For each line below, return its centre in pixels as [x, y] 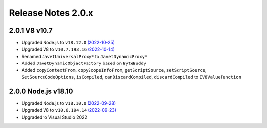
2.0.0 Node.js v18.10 [41, 91]
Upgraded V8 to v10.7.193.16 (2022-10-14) [68, 49]
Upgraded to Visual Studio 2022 [54, 117]
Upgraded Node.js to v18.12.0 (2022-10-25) [68, 43]
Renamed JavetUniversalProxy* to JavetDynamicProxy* [85, 56]
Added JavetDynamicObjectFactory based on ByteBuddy [84, 63]
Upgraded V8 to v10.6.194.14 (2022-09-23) [69, 110]
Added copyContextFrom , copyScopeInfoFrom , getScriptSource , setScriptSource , [114, 70]
